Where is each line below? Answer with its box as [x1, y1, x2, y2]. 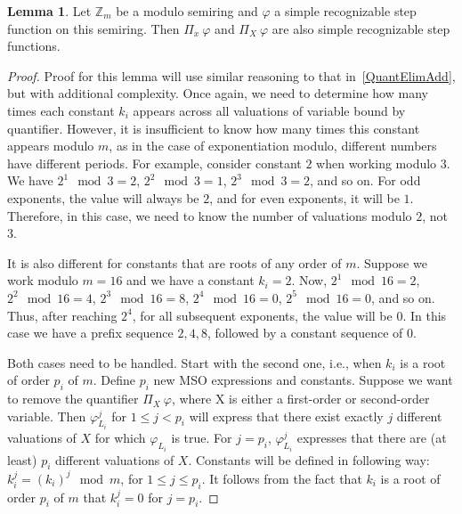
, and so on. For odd [310, 171, 421, 190]
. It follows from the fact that [201, 469, 362, 487]
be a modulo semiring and [116, 2, 258, 20]
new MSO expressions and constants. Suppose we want [153, 371, 453, 389]
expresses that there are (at [296, 428, 447, 447]
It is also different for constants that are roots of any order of [7, 253, 342, 272]
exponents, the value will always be [7, 188, 199, 207]
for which [94, 428, 146, 447]
